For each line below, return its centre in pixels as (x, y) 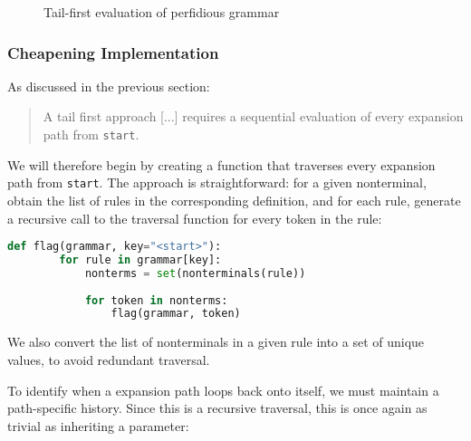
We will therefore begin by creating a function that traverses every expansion (221, 164)
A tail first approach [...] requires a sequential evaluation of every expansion (253, 116)
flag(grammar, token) (176, 314)
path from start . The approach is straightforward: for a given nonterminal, (217, 182)
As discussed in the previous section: (109, 86)
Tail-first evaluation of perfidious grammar (162, 12)
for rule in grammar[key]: (140, 259)
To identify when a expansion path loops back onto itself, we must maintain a (223, 390)
